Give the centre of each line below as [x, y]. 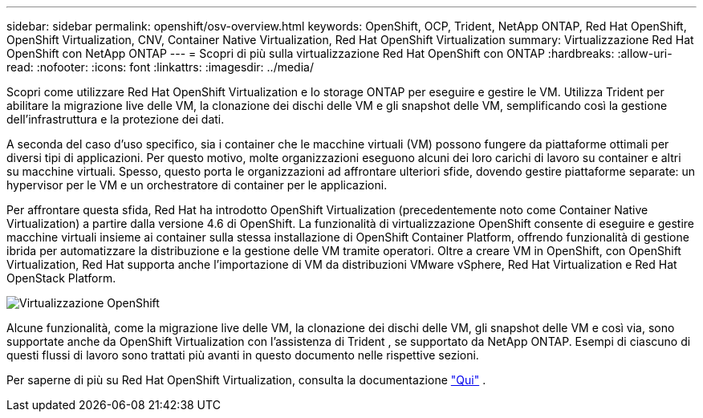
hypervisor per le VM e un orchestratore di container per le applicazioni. [197, 185]
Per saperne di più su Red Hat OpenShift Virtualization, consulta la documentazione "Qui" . [246, 380]
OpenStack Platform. [61, 278]
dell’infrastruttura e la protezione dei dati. [116, 119]
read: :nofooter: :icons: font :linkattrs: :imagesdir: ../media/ [160, 67]
